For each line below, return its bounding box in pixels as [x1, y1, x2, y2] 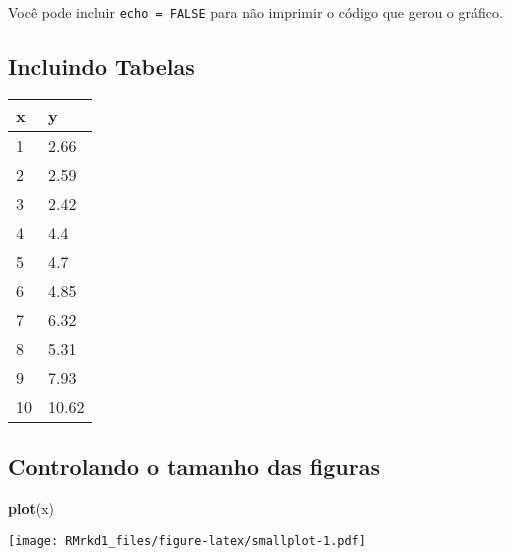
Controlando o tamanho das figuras [8, 451, 381, 482]
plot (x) [8, 498, 55, 519]
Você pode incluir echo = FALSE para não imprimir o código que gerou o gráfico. [8, 2, 503, 22]
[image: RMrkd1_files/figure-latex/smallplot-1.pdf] [8, 533, 366, 548]
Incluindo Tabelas [8, 51, 195, 82]
